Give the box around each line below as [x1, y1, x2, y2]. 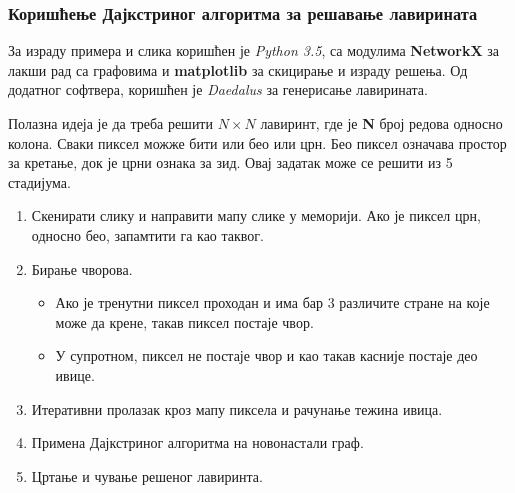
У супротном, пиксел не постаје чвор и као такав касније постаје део [55, 345, 478, 366]
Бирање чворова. [31, 258, 133, 279]
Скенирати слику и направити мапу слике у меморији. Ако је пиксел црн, [31, 205, 481, 226]
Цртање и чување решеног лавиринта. [31, 465, 263, 486]
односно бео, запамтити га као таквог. [31, 224, 264, 245]
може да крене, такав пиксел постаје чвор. [55, 311, 314, 332]
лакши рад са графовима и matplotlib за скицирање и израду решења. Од [8, 59, 468, 80]
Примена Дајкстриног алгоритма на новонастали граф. [31, 432, 364, 453]
